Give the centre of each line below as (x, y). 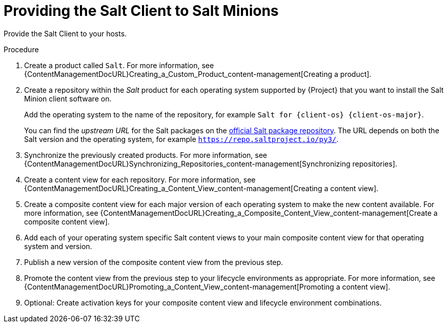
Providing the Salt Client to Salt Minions (141, 11)
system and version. (58, 246)
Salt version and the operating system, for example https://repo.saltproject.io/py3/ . (181, 139)
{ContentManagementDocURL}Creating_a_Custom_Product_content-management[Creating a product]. (198, 74)
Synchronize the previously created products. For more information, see (146, 155)
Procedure (21, 49)
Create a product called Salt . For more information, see (119, 65)
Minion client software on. (68, 98)
